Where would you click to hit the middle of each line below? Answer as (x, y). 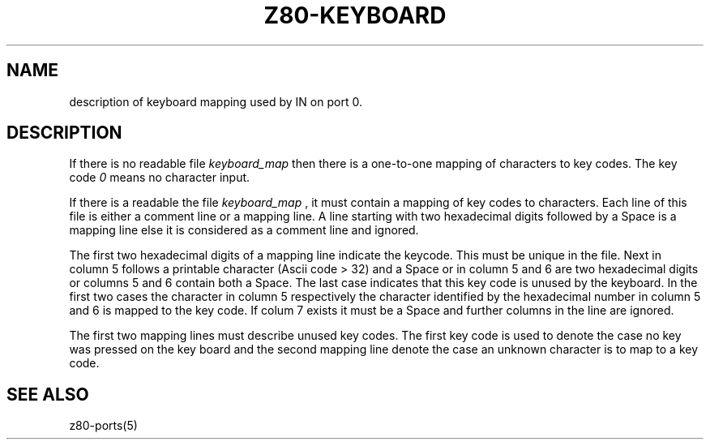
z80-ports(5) (103, 426)
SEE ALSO (48, 394)
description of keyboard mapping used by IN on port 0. (216, 101)
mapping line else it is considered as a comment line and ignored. (244, 230)
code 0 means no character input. (160, 178)
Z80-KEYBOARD (355, 15)
